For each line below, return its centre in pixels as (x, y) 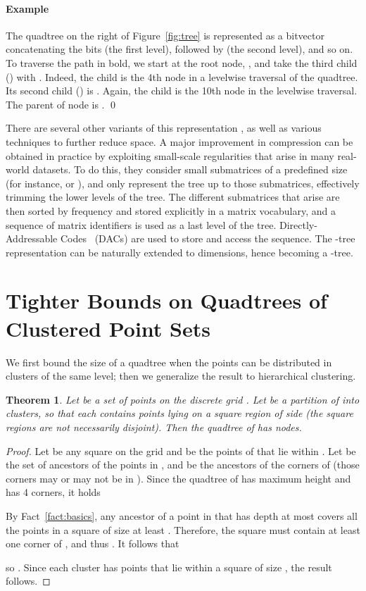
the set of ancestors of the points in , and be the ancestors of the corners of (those (183, 465)
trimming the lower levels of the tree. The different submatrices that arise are (173, 197)
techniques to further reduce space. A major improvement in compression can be (179, 141)
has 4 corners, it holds (53, 492)
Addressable (32, 238)
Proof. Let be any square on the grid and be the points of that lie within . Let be (181, 450)
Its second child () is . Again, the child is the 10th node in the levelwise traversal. (182, 91)
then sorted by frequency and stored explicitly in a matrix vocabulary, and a (171, 210)
